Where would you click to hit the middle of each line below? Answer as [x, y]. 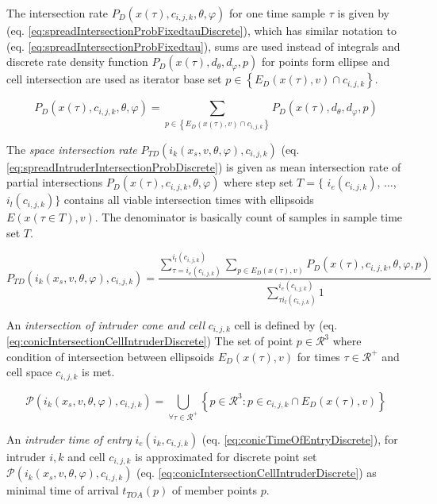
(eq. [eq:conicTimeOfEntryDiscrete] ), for [300, 439]
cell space [29, 372]
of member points [214, 490]
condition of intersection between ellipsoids [110, 356]
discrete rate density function [77, 62]
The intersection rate [57, 13]
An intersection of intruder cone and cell [106, 324]
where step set [259, 182]
